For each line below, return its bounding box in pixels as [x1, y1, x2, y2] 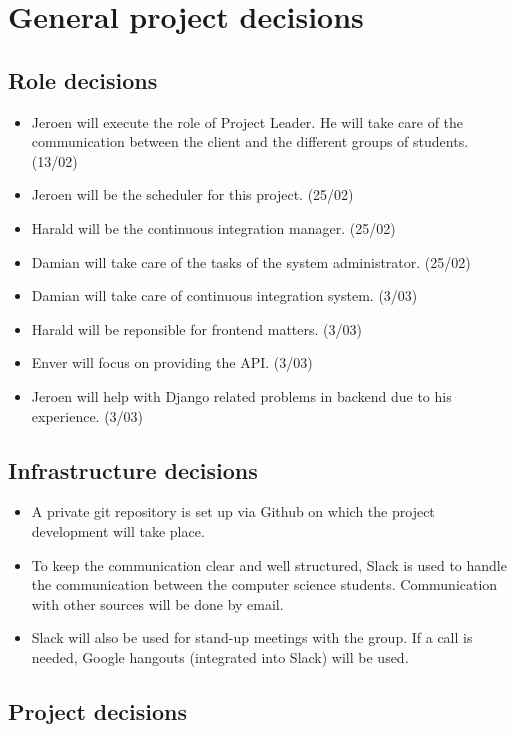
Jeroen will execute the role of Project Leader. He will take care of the [31, 111, 464, 132]
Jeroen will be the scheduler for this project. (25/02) [31, 184, 354, 205]
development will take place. [31, 520, 205, 541]
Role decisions [8, 64, 158, 95]
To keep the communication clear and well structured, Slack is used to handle [31, 554, 507, 575]
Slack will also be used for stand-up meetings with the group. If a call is [31, 627, 473, 648]
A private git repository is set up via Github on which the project [31, 501, 435, 522]
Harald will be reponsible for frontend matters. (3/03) [31, 318, 362, 339]
